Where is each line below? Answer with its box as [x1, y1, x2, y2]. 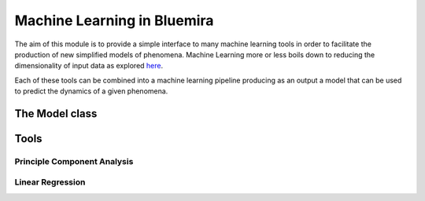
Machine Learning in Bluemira [14, 12, 214, 29]
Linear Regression [14, 177, 86, 188]
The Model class [14, 107, 98, 120]
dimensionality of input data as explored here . [14, 61, 164, 71]
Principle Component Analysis [14, 155, 134, 166]
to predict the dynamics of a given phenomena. [14, 86, 168, 96]
